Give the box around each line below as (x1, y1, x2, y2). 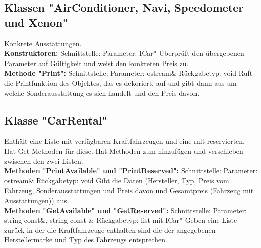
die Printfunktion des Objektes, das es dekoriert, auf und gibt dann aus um (4, 77, 237, 88)
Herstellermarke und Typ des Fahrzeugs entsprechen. (4, 234, 167, 245)
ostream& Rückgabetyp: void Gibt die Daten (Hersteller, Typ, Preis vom (4, 175, 229, 185)
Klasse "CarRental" (4, 112, 107, 128)
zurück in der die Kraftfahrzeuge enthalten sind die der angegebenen (4, 224, 216, 235)
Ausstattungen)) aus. (4, 195, 69, 205)
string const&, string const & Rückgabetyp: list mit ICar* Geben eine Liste (4, 215, 237, 225)
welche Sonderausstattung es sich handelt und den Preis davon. (4, 87, 200, 98)
